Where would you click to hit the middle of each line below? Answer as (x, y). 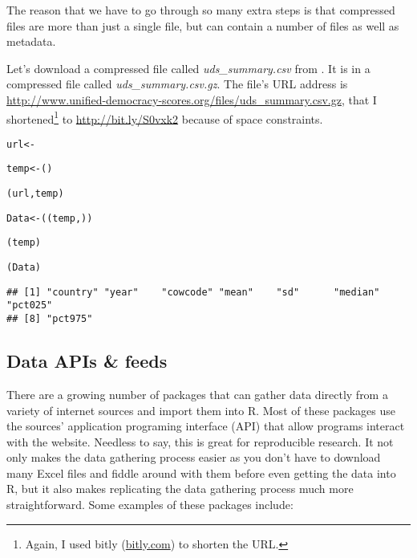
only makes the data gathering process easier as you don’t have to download (194, 457)
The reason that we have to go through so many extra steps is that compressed (201, 10)
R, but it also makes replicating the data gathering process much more (180, 489)
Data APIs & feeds (87, 361)
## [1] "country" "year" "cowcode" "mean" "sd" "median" (193, 292)
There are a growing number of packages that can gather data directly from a (197, 394)
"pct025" (30, 305)
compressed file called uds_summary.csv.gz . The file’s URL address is (177, 84)
